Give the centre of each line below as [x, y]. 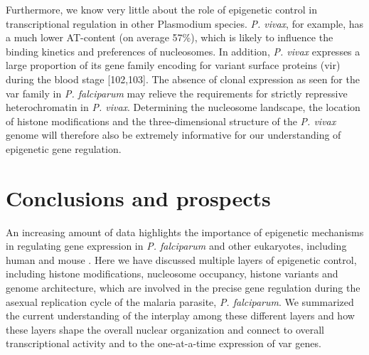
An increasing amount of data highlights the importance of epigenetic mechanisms [185, 232]
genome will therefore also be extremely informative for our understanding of [173, 135]
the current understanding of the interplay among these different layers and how [180, 316]
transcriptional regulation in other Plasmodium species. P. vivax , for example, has [185, 23]
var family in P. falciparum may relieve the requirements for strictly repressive [177, 93]
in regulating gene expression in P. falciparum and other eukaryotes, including [176, 246]
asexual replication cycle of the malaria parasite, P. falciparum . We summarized [180, 301]
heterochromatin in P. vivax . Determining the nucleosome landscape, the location [183, 107]
